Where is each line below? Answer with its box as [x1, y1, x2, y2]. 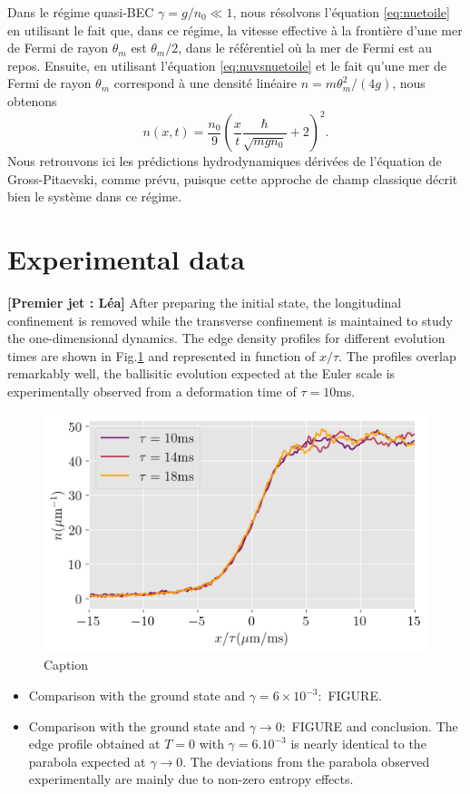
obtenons [7, 91, 57, 110]
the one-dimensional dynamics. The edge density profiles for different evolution [7, 328, 446, 348]
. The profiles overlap [338, 346, 456, 365]
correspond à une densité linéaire [113, 74, 298, 93]
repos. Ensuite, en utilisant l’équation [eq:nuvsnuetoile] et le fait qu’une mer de [7, 55, 447, 74]
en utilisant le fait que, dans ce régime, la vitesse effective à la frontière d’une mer [7, 20, 463, 39]
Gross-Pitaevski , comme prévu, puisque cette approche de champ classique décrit [7, 169, 458, 188]
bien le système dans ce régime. [7, 187, 181, 206]
